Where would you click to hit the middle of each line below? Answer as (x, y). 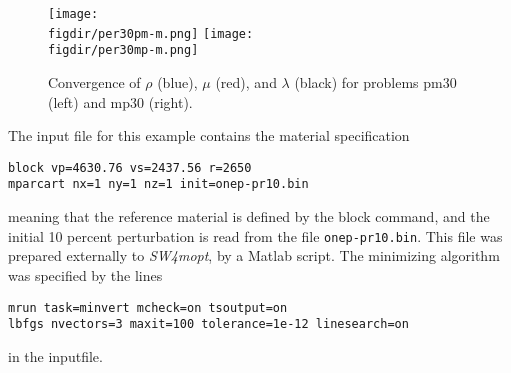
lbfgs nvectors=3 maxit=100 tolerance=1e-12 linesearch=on (208, 324)
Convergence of (94, 81)
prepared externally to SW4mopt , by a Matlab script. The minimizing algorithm (254, 255)
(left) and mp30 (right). (120, 101)
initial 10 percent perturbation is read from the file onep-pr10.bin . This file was (255, 235)
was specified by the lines (85, 274)
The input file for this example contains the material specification (209, 135)
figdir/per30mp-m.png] (123, 50)
